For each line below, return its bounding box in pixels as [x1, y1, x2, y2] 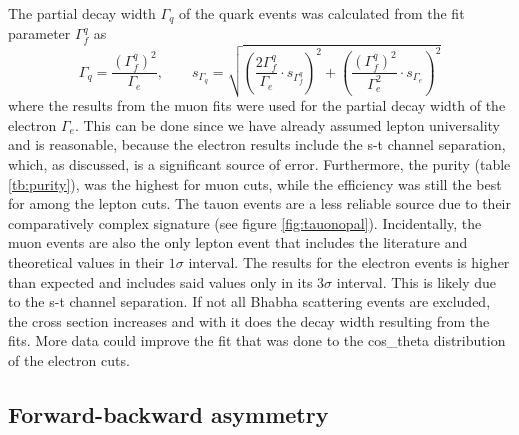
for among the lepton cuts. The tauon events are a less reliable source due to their [8, 193, 511, 214]
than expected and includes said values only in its [8, 271, 313, 292]
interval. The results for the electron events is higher [188, 251, 510, 272]
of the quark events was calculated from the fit [178, 3, 465, 23]
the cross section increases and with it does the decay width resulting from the [8, 310, 490, 331]
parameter [8, 23, 71, 44]
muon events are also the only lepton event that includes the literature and [8, 232, 468, 253]
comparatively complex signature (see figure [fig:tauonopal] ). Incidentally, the [8, 212, 482, 233]
